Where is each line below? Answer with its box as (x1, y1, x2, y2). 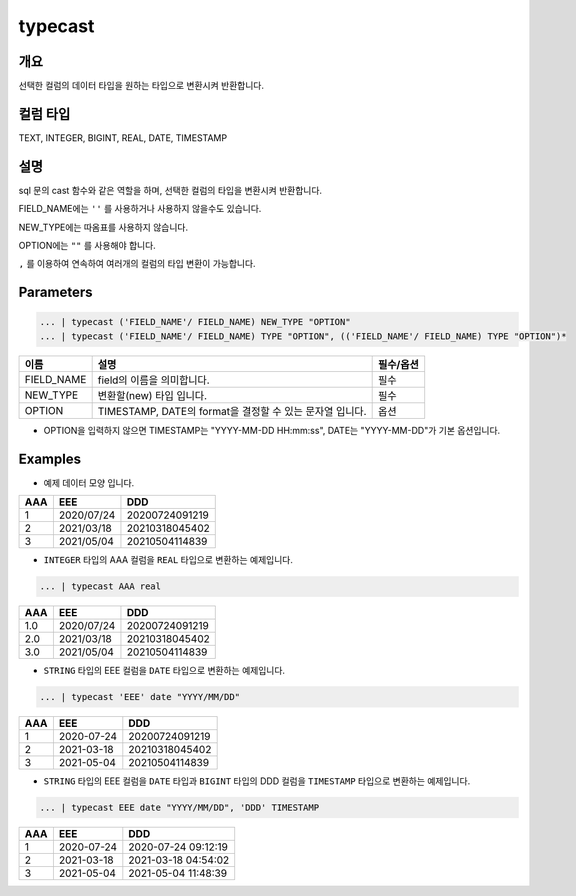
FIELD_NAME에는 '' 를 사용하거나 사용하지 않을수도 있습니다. (18, 203, 262, 215)
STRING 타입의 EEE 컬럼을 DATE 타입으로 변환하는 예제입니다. (43, 665, 285, 677)
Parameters (18, 284, 93, 301)
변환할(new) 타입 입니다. (97, 388, 208, 402)
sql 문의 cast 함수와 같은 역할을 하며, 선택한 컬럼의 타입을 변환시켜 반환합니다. (18, 184, 323, 196)
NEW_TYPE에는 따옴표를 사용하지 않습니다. (18, 221, 189, 233)
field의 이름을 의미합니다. (97, 373, 210, 387)
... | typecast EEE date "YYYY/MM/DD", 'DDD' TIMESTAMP (39, 802, 320, 814)
